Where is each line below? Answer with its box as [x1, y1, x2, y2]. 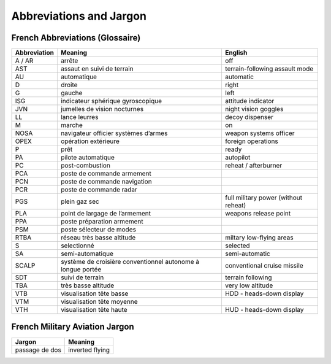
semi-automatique [60, 249, 113, 258]
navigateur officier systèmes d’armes [60, 129, 168, 137]
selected [224, 241, 251, 250]
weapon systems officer [224, 129, 295, 137]
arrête [60, 56, 78, 65]
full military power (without [224, 193, 303, 202]
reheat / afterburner [224, 161, 283, 170]
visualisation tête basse [60, 289, 129, 298]
